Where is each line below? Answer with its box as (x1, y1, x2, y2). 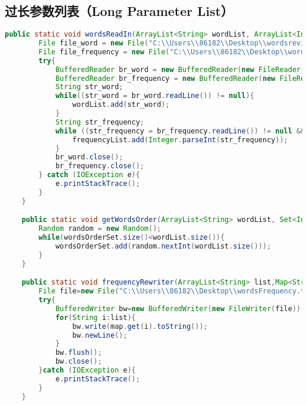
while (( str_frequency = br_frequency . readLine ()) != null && (55, 126, 305, 135)
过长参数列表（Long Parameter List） (5, 2, 234, 20)
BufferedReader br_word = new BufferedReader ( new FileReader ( (55, 65, 305, 74)
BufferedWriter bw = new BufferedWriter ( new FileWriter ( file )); (55, 304, 305, 313)
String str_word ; (55, 83, 123, 92)
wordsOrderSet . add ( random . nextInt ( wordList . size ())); (55, 241, 272, 250)
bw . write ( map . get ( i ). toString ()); (72, 322, 208, 331)
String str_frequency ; (55, 117, 145, 126)
